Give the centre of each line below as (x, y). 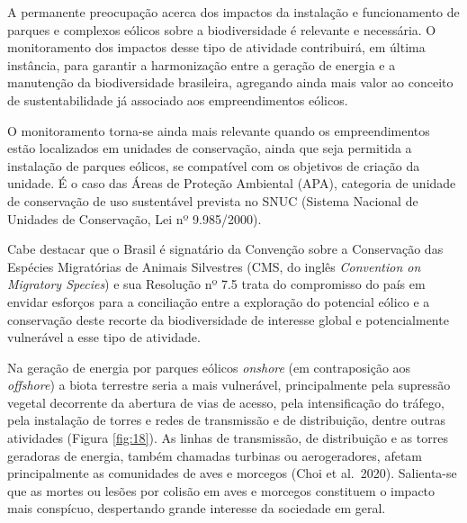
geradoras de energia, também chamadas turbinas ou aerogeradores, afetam (215, 455)
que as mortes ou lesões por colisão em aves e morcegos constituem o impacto (221, 490)
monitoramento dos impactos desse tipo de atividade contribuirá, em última (216, 47)
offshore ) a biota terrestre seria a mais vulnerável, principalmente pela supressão (229, 385)
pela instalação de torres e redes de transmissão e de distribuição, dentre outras (226, 420)
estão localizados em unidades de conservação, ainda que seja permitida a (210, 148)
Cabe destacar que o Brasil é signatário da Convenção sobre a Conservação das (225, 249)
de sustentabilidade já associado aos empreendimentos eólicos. (178, 99)
